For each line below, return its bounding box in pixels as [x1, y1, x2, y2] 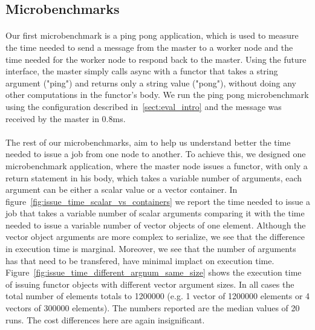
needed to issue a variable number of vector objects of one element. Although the [5, 218, 306, 231]
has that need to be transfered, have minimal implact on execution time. [5, 254, 274, 267]
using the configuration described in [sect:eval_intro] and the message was [5, 100, 282, 112]
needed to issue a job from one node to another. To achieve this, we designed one [5, 147, 306, 160]
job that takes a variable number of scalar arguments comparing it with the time [5, 207, 305, 219]
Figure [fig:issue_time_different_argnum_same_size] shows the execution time [5, 266, 302, 279]
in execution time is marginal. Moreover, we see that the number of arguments [5, 242, 296, 255]
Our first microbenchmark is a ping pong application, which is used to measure [5, 29, 299, 42]
